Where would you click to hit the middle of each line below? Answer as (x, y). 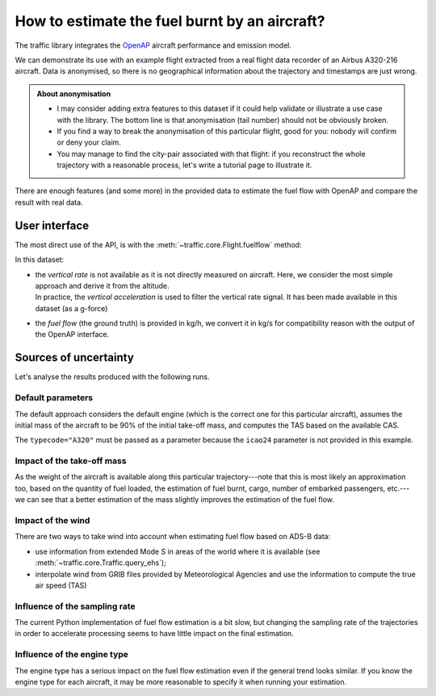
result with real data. (49, 202)
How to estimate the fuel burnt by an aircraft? (170, 21)
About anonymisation (74, 94)
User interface (52, 225)
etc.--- (398, 488)
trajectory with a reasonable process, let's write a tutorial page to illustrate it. (184, 165)
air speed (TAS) (61, 585)
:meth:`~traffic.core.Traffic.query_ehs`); (101, 563)
